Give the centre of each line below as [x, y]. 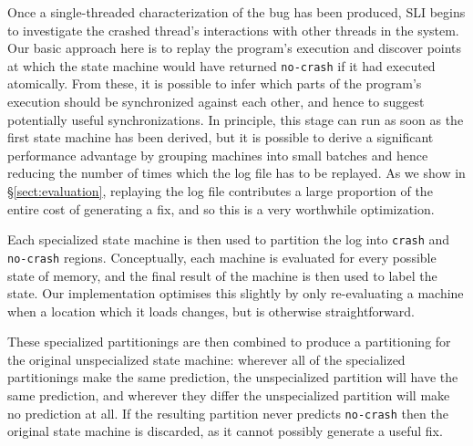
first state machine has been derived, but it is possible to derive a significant [221, 137]
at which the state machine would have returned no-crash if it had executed [221, 65]
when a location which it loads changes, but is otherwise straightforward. [211, 311]
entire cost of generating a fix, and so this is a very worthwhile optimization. [221, 208]
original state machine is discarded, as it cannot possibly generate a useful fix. [225, 431]
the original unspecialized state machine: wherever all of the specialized [206, 359]
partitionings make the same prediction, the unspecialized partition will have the [233, 377]
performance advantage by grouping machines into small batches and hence [218, 155]
